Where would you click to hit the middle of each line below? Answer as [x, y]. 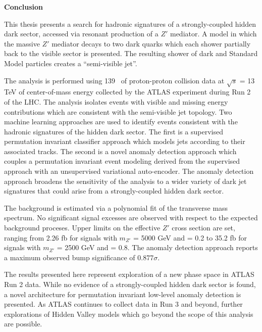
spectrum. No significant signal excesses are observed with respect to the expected [131, 218]
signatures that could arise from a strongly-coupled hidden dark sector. [114, 191]
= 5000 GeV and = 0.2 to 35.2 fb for [190, 237]
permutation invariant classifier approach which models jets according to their [125, 141]
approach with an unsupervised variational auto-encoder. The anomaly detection [129, 171]
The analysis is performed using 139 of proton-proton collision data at [114, 80]
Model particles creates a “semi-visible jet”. [71, 63]
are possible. [23, 324]
